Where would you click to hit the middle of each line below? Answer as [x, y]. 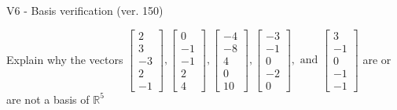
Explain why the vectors [65, 59]
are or [377, 59]
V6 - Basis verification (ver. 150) [85, 10]
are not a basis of [48, 99]
